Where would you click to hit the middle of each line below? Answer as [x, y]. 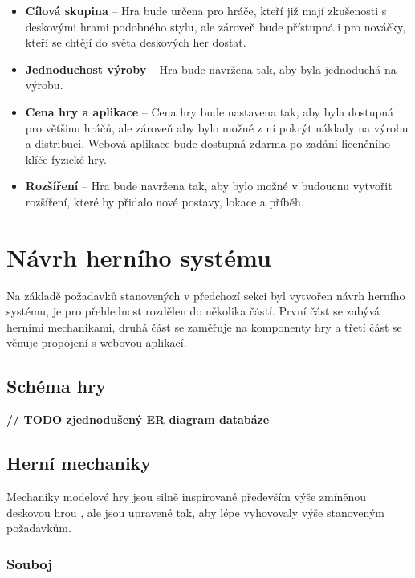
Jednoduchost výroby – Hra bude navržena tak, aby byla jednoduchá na [211, 69]
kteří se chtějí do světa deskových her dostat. [136, 42]
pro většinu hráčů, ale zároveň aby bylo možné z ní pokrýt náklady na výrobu [217, 127]
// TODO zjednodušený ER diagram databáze [138, 419]
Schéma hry [56, 386]
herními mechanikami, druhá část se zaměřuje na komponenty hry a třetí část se [204, 326]
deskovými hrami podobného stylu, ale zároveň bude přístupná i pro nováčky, [216, 26]
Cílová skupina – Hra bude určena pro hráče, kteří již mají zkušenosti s [206, 10]
